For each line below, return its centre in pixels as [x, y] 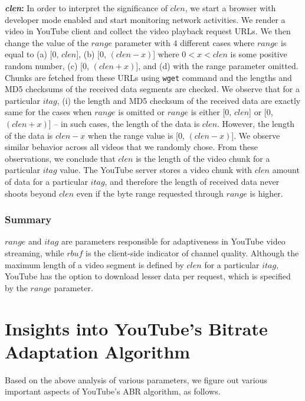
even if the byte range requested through [150, 193]
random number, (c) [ [44, 65]
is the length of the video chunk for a [203, 158]
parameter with [142, 42]
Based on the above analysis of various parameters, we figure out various [136, 379]
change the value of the [47, 42]
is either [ [208, 112]
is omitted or [141, 112]
